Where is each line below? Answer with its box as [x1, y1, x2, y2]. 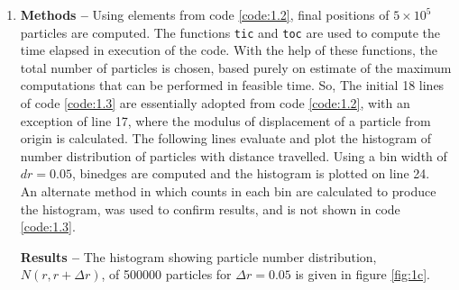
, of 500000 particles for [101, 265, 232, 284]
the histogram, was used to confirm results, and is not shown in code [20, 199, 400, 218]
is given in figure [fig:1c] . [295, 265, 430, 284]
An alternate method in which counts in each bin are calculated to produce [20, 182, 436, 200]
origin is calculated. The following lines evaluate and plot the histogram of [20, 129, 432, 148]
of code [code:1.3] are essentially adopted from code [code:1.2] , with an [20, 94, 410, 113]
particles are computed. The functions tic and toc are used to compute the [20, 23, 441, 41]
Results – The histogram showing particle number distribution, [20, 247, 377, 266]
